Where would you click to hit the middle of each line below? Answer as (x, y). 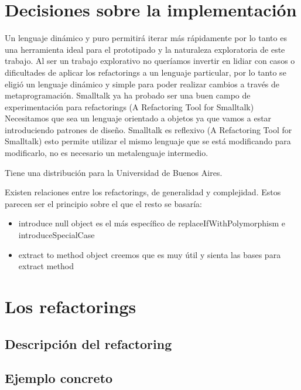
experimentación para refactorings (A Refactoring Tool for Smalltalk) (129, 106)
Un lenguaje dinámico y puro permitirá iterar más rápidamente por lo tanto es (146, 38)
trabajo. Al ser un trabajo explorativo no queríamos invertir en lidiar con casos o (150, 61)
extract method (46, 266)
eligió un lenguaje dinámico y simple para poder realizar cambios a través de (142, 84)
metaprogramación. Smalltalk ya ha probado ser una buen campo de (128, 95)
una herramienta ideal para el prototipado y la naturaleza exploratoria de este (145, 49)
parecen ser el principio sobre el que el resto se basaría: (103, 203)
